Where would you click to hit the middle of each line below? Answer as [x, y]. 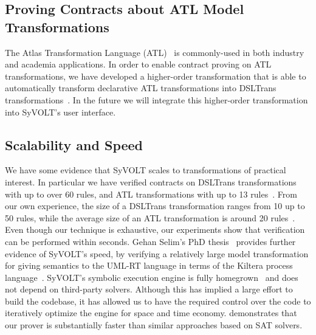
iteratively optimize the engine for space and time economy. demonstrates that [151, 313]
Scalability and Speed [74, 144]
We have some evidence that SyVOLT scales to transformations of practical [146, 170]
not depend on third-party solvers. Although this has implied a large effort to [149, 289]
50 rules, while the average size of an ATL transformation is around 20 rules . [150, 217]
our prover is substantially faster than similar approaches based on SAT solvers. [154, 325]
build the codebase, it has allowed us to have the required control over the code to [158, 301]
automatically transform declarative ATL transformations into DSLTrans [141, 88]
